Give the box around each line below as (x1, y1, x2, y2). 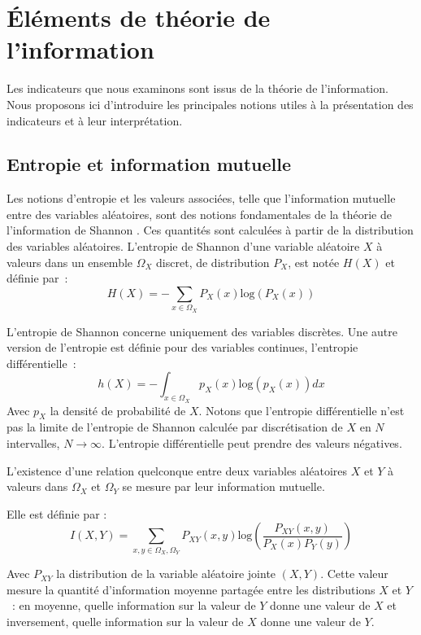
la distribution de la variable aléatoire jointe (56, 565, 276, 582)
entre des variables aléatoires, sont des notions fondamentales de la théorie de (7, 205, 392, 222)
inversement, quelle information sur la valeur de (7, 612, 244, 629)
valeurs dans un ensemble (7, 253, 133, 270)
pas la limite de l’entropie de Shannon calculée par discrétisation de (7, 418, 343, 436)
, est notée (288, 253, 340, 270)
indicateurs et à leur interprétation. (7, 112, 183, 129)
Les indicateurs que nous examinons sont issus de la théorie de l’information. (7, 80, 388, 97)
